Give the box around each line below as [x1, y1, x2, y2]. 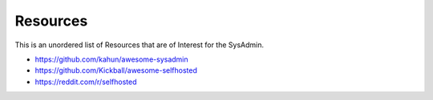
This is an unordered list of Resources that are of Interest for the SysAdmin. [14, 40, 265, 50]
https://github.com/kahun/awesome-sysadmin [34, 54, 188, 64]
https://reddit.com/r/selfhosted [34, 77, 137, 86]
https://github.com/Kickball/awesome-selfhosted [34, 66, 198, 75]
